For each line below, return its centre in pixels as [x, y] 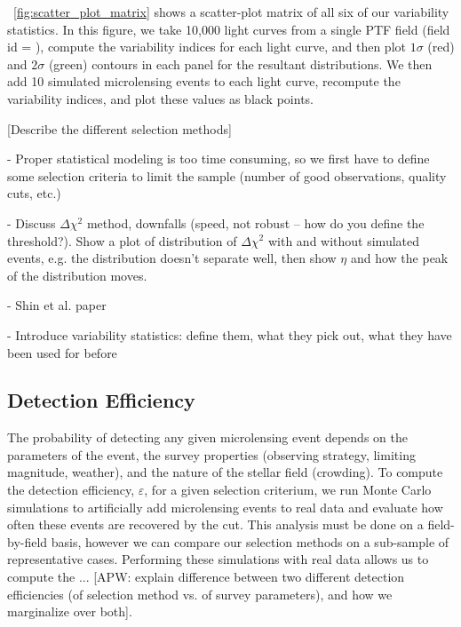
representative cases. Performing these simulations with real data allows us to [218, 559]
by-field [28, 541]
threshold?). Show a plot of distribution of [122, 240]
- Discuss [32, 222]
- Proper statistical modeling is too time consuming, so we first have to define [219, 159]
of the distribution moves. [77, 275]
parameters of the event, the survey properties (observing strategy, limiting [211, 454]
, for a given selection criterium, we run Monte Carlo [288, 490]
